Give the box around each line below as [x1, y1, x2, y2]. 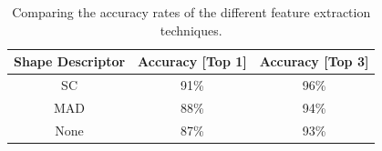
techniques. [160, 20, 222, 39]
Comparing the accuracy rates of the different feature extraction [12, 3, 371, 21]
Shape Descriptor [14, 52, 126, 71]
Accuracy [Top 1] [138, 52, 247, 71]
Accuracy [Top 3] [259, 52, 369, 71]
